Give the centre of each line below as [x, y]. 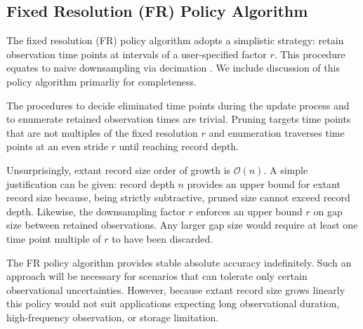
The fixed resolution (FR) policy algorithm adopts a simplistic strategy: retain [175, 40]
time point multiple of [54, 238]
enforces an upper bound [249, 211]
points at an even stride [57, 146]
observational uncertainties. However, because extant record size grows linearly [176, 289]
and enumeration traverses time [277, 132]
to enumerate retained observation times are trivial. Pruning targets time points [179, 119]
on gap [328, 211]
